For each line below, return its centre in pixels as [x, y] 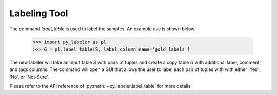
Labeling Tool [39, 13]
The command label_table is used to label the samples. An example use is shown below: [103, 29]
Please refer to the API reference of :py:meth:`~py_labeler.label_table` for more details [100, 86]
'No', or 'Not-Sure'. [29, 77]
